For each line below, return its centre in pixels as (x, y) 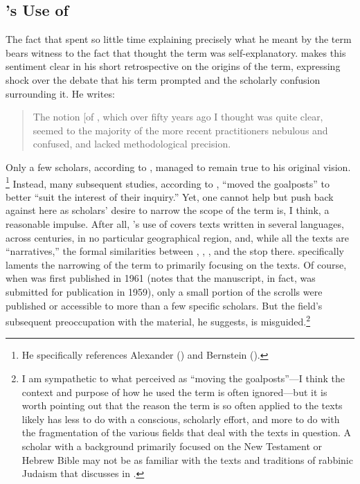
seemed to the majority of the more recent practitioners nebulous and (180, 130)
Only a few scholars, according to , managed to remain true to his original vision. (178, 167)
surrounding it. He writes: (60, 93)
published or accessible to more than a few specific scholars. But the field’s (164, 305)
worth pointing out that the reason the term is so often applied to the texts (182, 405)
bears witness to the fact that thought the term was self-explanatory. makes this (176, 52)
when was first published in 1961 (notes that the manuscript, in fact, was (161, 278)
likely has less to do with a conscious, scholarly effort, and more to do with (181, 419)
